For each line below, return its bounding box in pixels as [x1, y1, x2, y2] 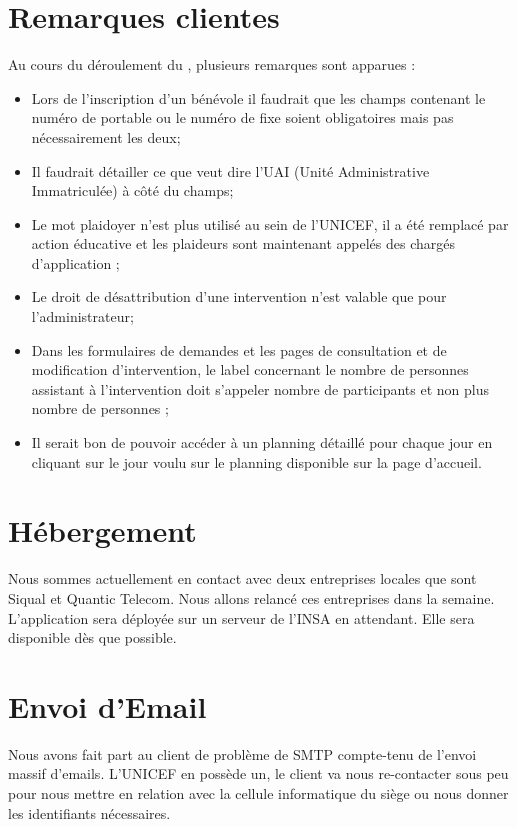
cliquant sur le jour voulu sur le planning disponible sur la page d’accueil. [31, 451, 482, 472]
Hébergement [8, 510, 197, 551]
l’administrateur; [31, 306, 134, 327]
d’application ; [31, 252, 120, 273]
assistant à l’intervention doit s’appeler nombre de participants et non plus [31, 378, 489, 399]
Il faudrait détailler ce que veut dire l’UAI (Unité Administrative [31, 160, 430, 181]
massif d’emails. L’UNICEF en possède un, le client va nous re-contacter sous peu [8, 763, 509, 784]
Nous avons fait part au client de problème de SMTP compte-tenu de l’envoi [8, 743, 477, 764]
